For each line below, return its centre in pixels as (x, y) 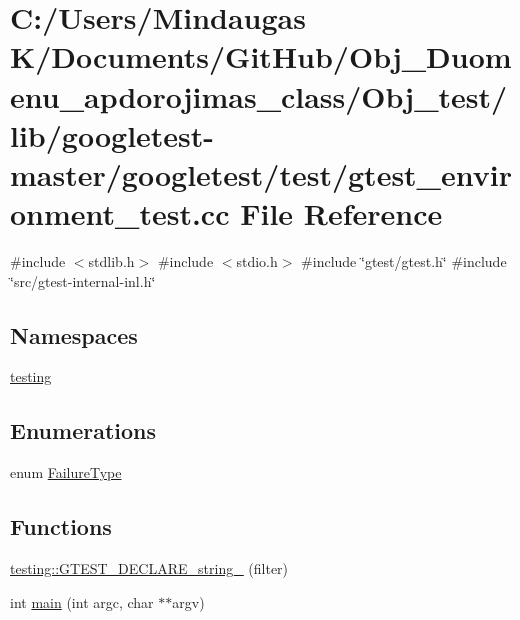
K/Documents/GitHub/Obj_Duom (261, 56)
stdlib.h (111, 261)
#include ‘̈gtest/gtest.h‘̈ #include (404, 261)
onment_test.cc (120, 213)
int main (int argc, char (82, 601)
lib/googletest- (112, 134)
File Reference (341, 213)
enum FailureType (66, 472)
